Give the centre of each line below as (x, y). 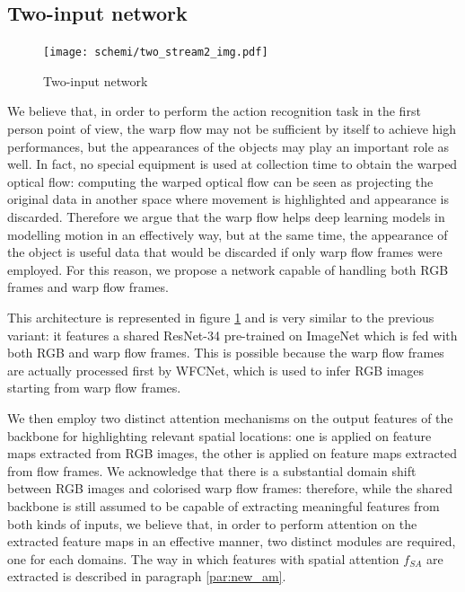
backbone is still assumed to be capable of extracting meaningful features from (224, 505)
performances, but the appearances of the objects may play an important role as (228, 146)
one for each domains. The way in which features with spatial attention (203, 558)
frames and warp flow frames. (88, 287)
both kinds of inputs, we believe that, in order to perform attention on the (212, 523)
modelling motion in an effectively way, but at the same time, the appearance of (228, 234)
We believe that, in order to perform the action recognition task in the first (214, 111)
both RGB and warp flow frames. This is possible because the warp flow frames (226, 353)
